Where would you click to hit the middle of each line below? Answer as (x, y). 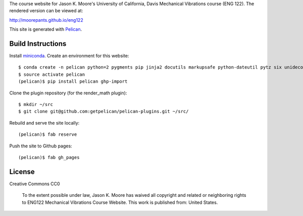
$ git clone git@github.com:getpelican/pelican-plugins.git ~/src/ (104, 112)
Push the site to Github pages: (41, 146)
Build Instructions (38, 44)
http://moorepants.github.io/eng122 (46, 20)
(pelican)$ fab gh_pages (49, 157)
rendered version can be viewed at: (46, 11)
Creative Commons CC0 (35, 184)
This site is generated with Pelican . (46, 29)
